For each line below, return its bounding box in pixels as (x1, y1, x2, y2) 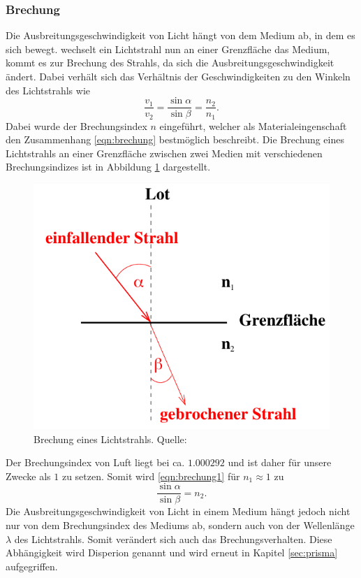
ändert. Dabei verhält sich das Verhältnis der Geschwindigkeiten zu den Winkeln (6, 69, 351, 83)
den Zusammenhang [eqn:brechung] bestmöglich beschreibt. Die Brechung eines (6, 132, 344, 147)
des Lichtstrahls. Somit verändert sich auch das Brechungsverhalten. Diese (14, 531, 332, 546)
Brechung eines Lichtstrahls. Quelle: (34, 431, 187, 446)
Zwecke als (6, 468, 51, 483)
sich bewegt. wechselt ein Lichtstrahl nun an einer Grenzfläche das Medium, (6, 41, 330, 56)
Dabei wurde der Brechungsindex (6, 118, 147, 133)
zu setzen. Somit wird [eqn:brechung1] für (61, 468, 240, 483)
